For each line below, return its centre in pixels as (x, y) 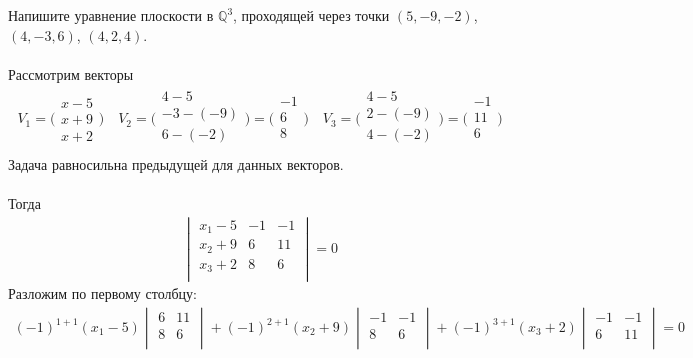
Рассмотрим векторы (71, 74)
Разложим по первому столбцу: (102, 293)
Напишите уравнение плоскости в (111, 15)
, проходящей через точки (311, 15)
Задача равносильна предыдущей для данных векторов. (176, 163)
